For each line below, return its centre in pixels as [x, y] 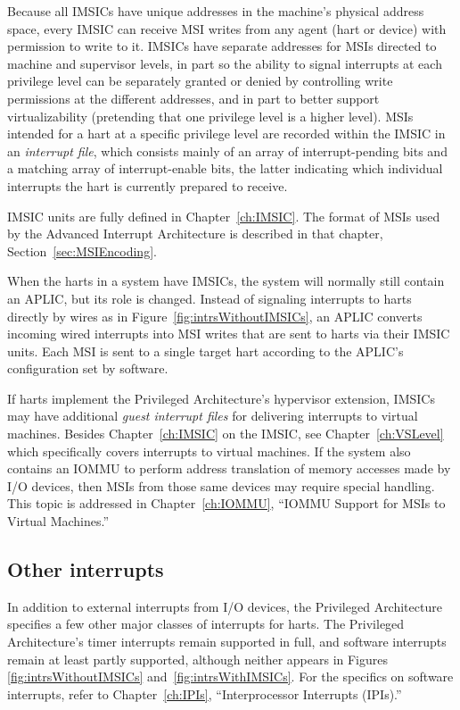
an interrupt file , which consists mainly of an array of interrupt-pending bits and [227, 150]
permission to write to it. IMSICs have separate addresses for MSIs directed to [222, 46]
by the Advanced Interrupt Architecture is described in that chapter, [195, 234]
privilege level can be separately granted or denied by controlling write [200, 81]
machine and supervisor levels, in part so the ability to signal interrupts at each [225, 63]
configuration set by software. [88, 368]
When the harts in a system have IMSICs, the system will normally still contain [226, 281]
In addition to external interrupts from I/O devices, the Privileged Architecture [225, 606]
